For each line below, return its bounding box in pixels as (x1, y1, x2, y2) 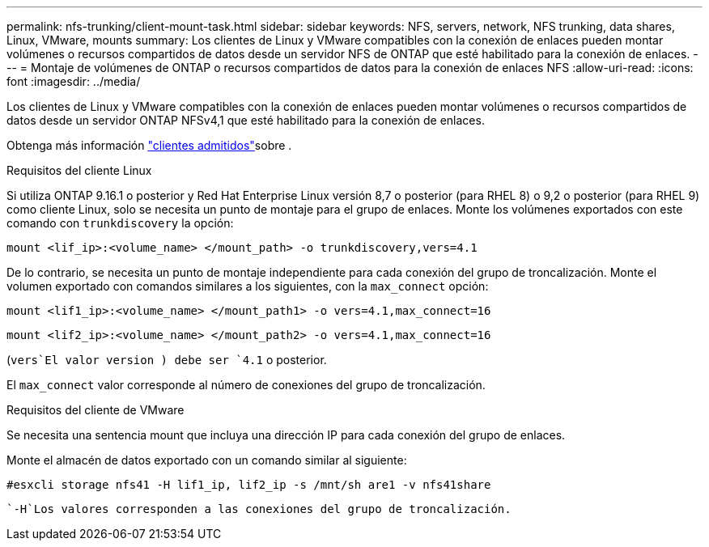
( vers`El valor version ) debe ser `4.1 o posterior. (6, 353, 327, 367)
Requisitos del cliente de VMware (6, 403, 185, 417)
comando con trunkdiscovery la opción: (6, 216, 234, 230)
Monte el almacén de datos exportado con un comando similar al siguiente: (6, 453, 407, 467)
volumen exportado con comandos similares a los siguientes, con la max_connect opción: (6, 279, 489, 293)
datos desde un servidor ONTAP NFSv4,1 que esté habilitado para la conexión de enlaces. (6, 113, 485, 127)
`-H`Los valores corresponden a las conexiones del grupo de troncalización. (6, 502, 512, 515)
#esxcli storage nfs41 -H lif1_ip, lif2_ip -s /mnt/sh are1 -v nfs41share (6, 478, 491, 491)
